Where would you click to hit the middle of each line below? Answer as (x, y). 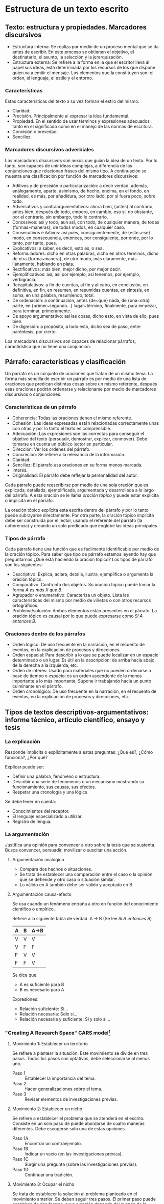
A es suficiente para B (42, 985)
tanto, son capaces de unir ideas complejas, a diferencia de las (69, 165)
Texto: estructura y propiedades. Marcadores (76, 27)
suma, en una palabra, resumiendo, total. (53, 295)
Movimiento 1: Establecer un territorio (50, 1044)
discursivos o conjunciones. (33, 394)
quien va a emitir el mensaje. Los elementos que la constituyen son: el (83, 73)
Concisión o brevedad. (35, 132)
